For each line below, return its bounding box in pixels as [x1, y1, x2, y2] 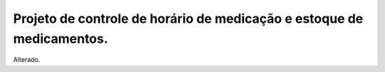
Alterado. [13, 56, 41, 64]
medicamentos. [13, 31, 108, 46]
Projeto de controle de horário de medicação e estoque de [13, 11, 364, 26]
